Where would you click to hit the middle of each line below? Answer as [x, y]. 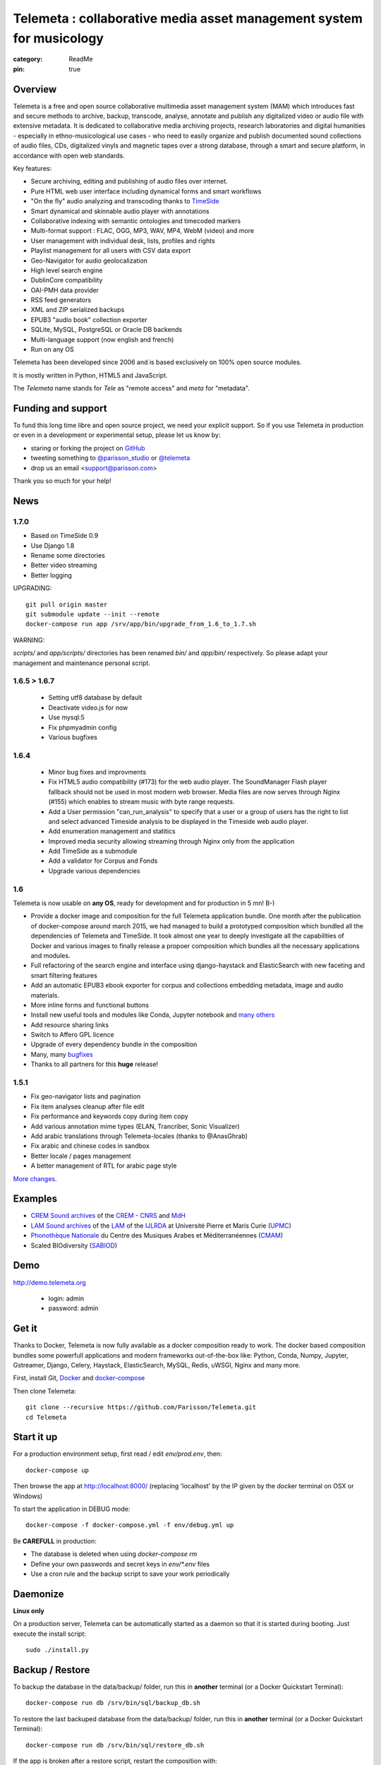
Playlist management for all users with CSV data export [111, 251]
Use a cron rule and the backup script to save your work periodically [130, 1574]
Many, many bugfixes [62, 1054]
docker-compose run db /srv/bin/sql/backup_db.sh [113, 1703]
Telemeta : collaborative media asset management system [188, 18]
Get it [25, 1328]
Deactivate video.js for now [88, 707]
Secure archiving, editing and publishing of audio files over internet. [129, 181]
